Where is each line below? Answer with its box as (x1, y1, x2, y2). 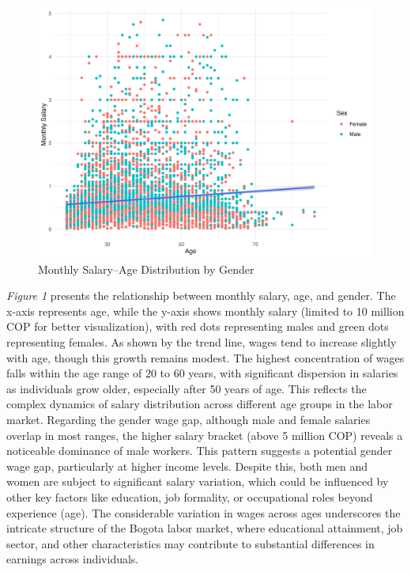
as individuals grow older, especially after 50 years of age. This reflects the (6, 380, 367, 396)
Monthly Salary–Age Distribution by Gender (38, 260, 255, 277)
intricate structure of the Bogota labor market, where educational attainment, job (6, 520, 403, 536)
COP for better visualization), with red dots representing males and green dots (6, 318, 389, 335)
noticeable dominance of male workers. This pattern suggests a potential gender (6, 442, 393, 459)
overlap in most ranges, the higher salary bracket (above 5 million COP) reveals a (6, 426, 403, 443)
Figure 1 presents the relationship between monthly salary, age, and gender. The (6, 287, 396, 304)
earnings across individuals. (6, 551, 139, 567)
